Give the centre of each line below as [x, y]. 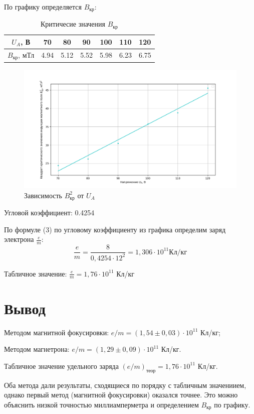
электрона [19, 239]
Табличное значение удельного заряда [61, 366]
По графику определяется [43, 7]
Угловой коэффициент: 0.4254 [49, 213]
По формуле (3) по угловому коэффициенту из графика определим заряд [115, 229]
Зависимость [43, 195]
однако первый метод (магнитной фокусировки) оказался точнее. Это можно [121, 395]
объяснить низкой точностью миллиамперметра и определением [101, 404]
